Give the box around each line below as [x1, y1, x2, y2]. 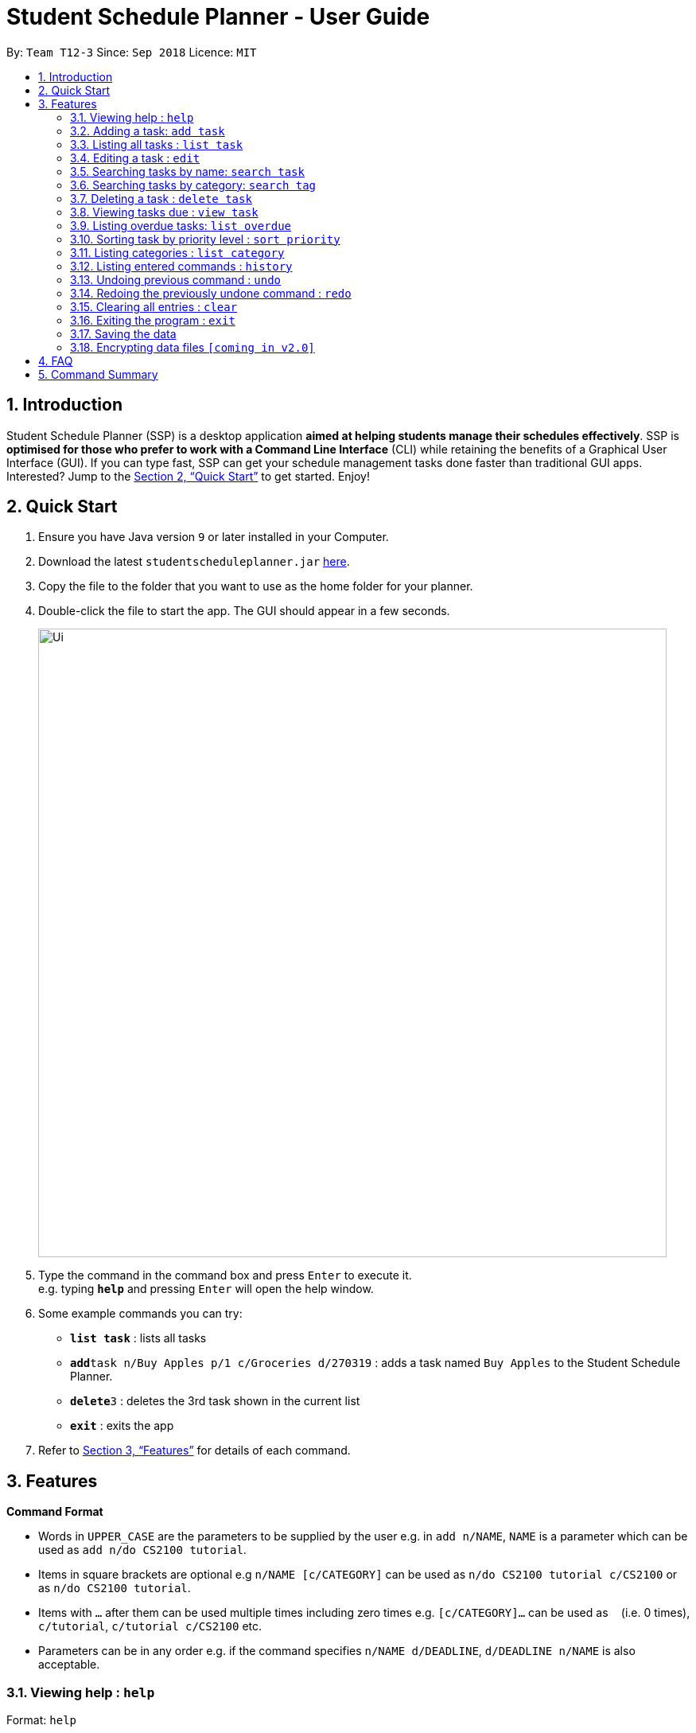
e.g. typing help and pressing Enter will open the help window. [38, 1282, 374, 1296]
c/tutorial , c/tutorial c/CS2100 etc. [38, 1619, 262, 1634]
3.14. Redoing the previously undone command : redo [70, 286, 352, 300]
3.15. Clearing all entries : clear [70, 299, 238, 313]
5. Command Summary [38, 367, 158, 381]
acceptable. [38, 1657, 100, 1672]
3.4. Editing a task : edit [70, 150, 200, 165]
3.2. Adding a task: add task [70, 123, 225, 138]
